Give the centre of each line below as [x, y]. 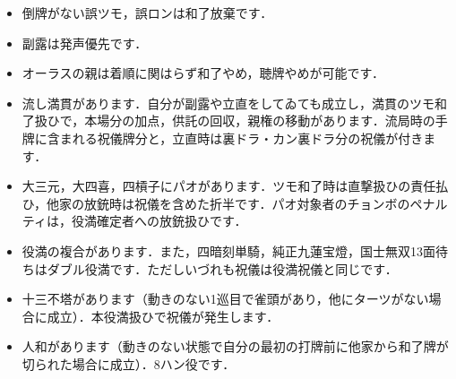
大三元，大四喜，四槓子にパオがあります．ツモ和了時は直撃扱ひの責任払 [235, 186]
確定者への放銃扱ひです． [172, 221]
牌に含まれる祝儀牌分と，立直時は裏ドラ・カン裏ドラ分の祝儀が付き [223, 138]
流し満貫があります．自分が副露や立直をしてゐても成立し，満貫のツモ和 [235, 103]
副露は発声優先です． [85, 43]
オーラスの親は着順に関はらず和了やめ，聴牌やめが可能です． [203, 73]
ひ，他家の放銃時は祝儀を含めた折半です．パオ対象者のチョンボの [216, 203]
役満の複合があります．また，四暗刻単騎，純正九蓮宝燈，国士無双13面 [228, 250]
